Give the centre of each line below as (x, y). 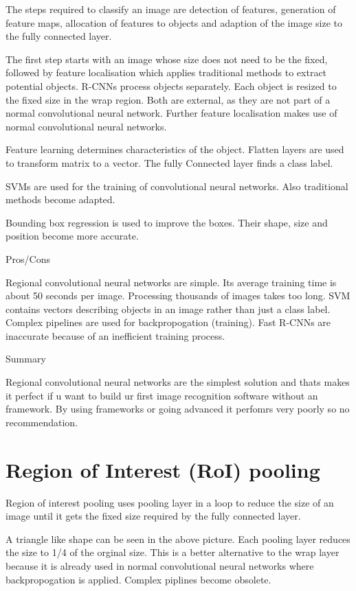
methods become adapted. (60, 199)
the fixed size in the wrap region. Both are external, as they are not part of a (168, 99)
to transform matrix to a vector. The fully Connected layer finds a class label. (169, 162)
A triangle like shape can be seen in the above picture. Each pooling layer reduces (178, 538)
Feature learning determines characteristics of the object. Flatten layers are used (175, 149)
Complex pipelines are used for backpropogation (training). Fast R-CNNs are (168, 322)
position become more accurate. (72, 236)
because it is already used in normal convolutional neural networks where (160, 565)
